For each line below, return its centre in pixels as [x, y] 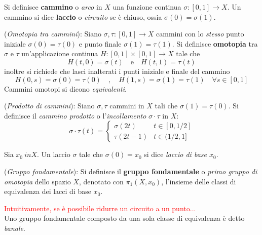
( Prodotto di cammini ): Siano [49, 106]
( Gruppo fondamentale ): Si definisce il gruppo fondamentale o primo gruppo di [131, 171]
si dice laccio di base [175, 154]
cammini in [127, 106]
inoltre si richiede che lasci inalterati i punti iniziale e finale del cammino [117, 71]
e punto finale [100, 43]
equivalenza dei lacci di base [48, 191]
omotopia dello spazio [38, 181]
